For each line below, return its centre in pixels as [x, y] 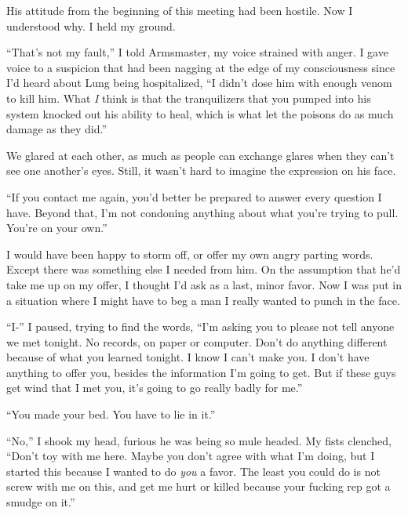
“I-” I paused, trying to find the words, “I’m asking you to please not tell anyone [200, 326]
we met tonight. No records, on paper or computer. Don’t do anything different [197, 341]
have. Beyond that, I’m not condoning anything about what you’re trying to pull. [202, 212]
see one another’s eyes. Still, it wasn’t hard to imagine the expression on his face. [201, 170]
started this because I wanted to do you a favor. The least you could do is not [193, 471]
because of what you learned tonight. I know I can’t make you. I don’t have [188, 357]
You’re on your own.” [57, 228]
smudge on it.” [41, 502]
